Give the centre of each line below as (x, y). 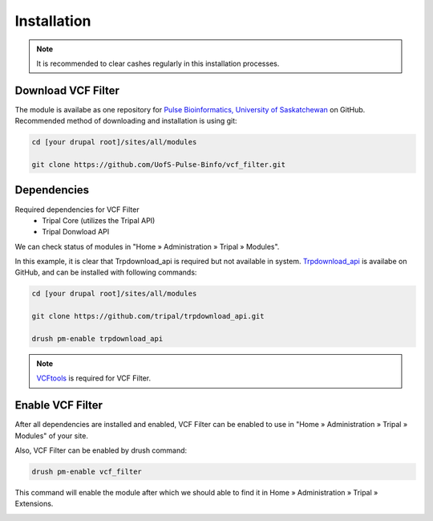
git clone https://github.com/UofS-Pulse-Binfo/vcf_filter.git (159, 165)
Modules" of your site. (51, 436)
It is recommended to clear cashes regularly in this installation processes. (158, 63)
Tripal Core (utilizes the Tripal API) (99, 220)
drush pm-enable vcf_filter (87, 472)
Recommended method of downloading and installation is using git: (126, 121)
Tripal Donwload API (76, 232)
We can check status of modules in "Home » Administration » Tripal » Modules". (147, 246)
